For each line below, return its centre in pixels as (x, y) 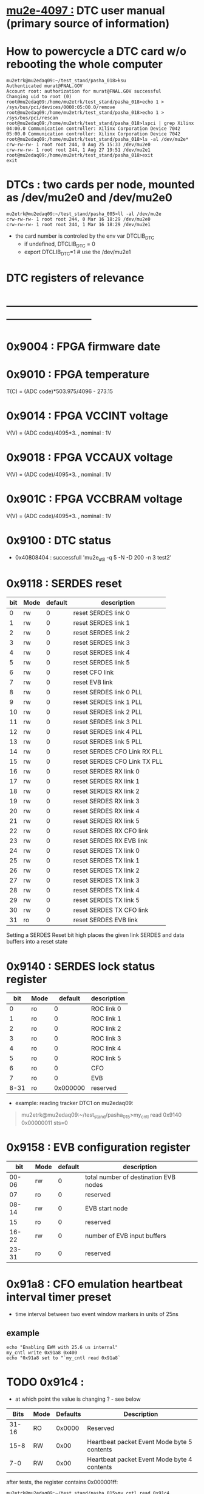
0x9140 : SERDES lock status (81, 966)
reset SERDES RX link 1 (106, 781)
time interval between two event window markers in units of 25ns (97, 1314)
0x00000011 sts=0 (44, 1123)
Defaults (69, 1414)
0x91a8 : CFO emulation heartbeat (95, 1284)
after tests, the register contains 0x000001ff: (62, 1482)
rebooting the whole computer (84, 64)
